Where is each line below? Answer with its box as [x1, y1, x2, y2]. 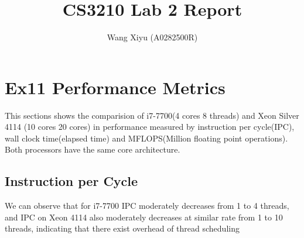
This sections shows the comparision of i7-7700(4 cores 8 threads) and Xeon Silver [5, 109, 299, 121]
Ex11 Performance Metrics [5, 75, 226, 99]
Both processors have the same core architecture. [5, 143, 180, 156]
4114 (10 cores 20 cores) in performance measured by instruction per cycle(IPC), [5, 120, 295, 133]
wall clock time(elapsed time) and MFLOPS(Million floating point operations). [5, 132, 288, 144]
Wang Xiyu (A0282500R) [107, 31, 198, 43]
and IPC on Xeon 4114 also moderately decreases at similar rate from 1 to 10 [5, 211, 283, 223]
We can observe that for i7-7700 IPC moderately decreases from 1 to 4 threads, [5, 199, 289, 212]
